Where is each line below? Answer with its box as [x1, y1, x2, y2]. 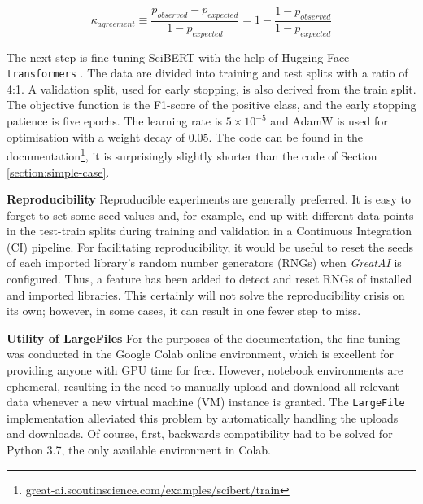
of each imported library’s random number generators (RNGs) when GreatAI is [7, 254, 402, 271]
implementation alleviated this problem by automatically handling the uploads [7, 409, 399, 426]
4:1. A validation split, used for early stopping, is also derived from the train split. [7, 80, 416, 97]
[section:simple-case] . [7, 163, 110, 180]
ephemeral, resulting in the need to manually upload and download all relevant [7, 377, 399, 394]
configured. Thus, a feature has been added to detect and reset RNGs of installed [7, 270, 412, 287]
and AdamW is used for [270, 112, 388, 129]
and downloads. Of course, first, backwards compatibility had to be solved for [7, 425, 393, 442]
